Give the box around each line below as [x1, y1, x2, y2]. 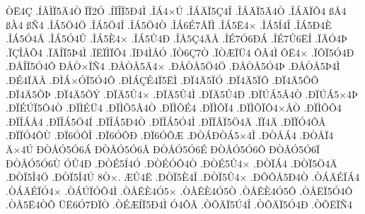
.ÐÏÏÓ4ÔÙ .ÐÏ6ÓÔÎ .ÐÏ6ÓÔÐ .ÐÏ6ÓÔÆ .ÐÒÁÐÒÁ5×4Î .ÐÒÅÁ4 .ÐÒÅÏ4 [6, 128, 334, 143]
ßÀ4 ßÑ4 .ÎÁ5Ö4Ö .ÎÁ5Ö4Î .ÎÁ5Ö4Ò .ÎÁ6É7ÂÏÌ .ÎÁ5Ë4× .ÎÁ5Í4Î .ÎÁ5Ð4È [6, 17, 332, 32]
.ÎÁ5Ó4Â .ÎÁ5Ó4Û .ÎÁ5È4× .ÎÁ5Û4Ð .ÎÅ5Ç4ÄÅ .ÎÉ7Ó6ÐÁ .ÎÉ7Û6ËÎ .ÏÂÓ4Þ [6, 31, 347, 46]
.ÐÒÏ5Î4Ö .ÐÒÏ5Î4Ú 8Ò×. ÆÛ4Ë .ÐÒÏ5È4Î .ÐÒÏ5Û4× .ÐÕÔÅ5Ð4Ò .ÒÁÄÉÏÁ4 [6, 170, 360, 184]
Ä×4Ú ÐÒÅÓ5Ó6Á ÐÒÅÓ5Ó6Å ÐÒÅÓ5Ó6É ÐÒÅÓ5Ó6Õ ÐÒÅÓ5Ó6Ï [6, 141, 320, 156]
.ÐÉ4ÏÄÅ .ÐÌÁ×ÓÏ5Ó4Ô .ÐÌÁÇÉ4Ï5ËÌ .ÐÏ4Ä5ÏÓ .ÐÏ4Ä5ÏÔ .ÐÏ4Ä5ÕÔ [6, 72, 319, 87]
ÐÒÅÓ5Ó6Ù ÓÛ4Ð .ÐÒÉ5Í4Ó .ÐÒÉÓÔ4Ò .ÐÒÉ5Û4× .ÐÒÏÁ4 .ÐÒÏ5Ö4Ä [6, 155, 337, 170]
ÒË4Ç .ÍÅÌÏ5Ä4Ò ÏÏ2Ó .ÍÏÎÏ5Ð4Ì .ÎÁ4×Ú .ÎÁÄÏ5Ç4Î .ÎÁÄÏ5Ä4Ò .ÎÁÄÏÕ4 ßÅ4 [6, 4, 347, 18]
